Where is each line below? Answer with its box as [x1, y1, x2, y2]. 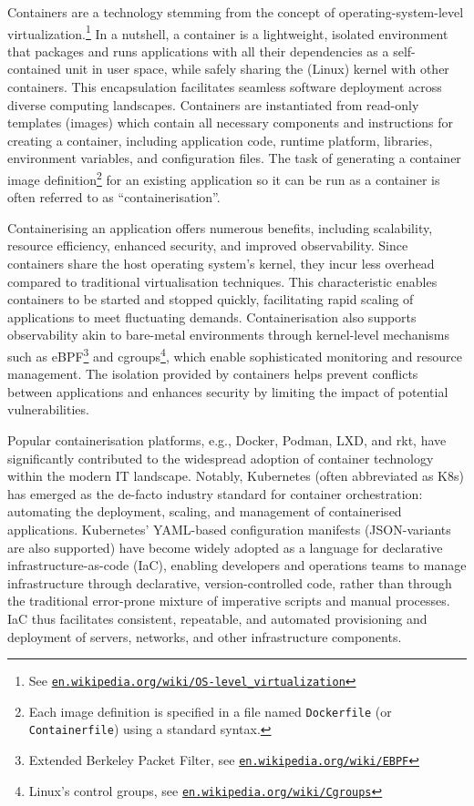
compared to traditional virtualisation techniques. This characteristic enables [7, 271, 438, 291]
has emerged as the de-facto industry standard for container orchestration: [7, 484, 423, 503]
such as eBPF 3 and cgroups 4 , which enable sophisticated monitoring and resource [7, 344, 463, 365]
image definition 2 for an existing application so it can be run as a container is [7, 168, 440, 189]
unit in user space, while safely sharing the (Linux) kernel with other [65, 59, 449, 78]
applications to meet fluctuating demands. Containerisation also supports [7, 307, 417, 326]
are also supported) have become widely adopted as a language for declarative [7, 537, 443, 556]
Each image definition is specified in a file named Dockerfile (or [28, 701, 392, 720]
